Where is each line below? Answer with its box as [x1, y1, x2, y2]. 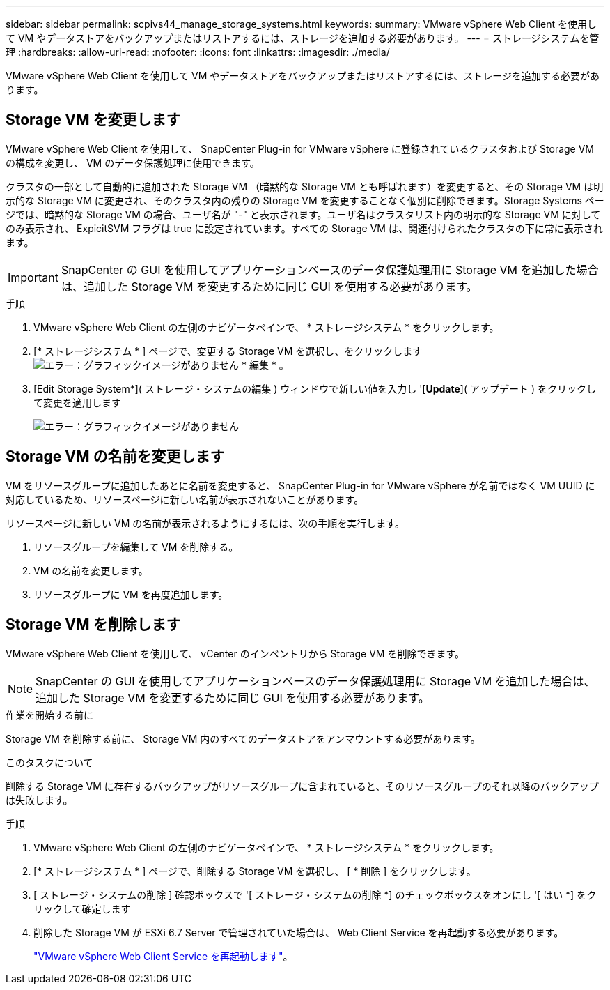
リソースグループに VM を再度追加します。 [33, 588, 228, 600]
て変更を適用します [33, 396, 121, 409]
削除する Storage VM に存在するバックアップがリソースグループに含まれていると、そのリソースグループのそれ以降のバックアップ [6, 779, 599, 792]
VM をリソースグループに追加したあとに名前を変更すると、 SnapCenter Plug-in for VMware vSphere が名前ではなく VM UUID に [6, 479, 595, 492]
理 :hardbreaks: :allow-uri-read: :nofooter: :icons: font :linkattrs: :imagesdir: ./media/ [6, 46, 390, 58]
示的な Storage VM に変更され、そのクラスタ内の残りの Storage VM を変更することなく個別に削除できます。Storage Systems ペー [6, 194, 604, 206]
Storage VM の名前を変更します [6, 448, 225, 466]
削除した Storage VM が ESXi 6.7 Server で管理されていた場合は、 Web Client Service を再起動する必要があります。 [33, 926, 564, 938]
